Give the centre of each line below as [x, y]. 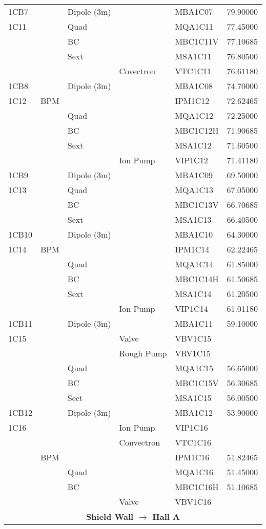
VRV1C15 [193, 353]
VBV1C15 [193, 338]
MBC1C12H [197, 130]
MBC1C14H [197, 279]
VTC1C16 [193, 442]
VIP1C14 [191, 309]
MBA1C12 [194, 412]
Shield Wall [110, 516]
